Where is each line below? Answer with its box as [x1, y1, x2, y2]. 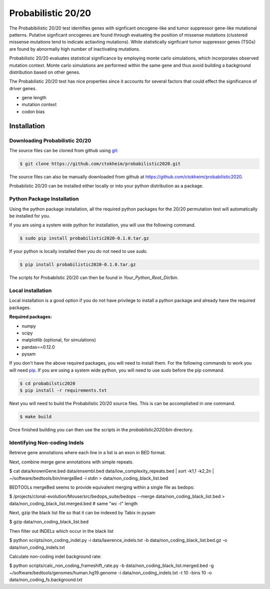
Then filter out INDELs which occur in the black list [9, 528, 113, 534]
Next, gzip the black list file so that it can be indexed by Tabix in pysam [9, 510, 155, 516]
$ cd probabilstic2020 [19, 381, 75, 386]
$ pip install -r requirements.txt [19, 388, 107, 393]
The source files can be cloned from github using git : [9, 148, 118, 153]
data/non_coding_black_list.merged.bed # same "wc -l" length [9, 500, 138, 506]
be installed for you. [9, 213, 50, 219]
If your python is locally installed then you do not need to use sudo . [9, 248, 148, 254]
